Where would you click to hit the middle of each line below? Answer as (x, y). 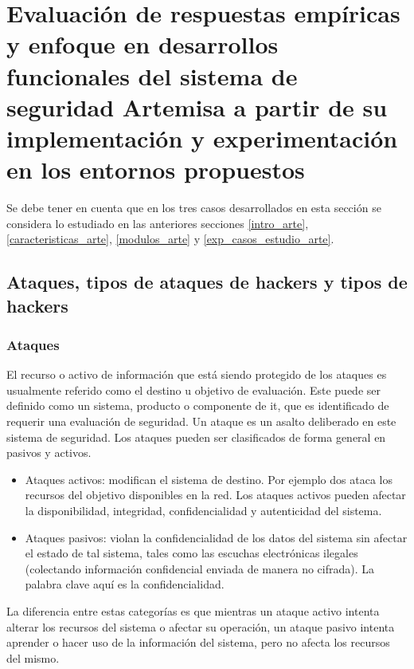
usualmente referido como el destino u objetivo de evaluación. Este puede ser (193, 390)
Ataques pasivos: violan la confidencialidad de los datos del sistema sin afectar (216, 537)
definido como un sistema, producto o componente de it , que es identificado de (198, 405)
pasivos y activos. (49, 453)
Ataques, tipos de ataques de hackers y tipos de (207, 282)
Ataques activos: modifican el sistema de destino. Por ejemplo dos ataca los (209, 479)
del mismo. (33, 657)
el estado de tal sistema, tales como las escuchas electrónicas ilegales (191, 553)
